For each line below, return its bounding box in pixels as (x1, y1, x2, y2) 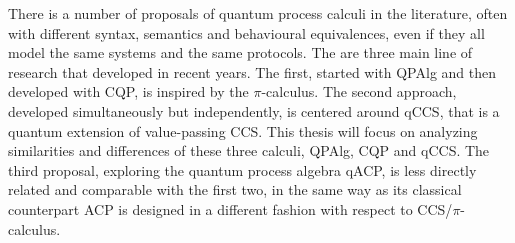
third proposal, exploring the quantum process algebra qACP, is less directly (8, 159, 477, 180)
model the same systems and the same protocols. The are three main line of (8, 42, 473, 63)
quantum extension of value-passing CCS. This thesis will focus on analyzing (8, 120, 478, 141)
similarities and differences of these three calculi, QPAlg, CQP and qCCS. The (8, 140, 490, 161)
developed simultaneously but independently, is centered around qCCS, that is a (8, 100, 500, 121)
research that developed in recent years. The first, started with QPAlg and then (8, 61, 497, 82)
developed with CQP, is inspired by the (8, 81, 249, 102)
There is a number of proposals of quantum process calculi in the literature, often (8, 3, 508, 23)
